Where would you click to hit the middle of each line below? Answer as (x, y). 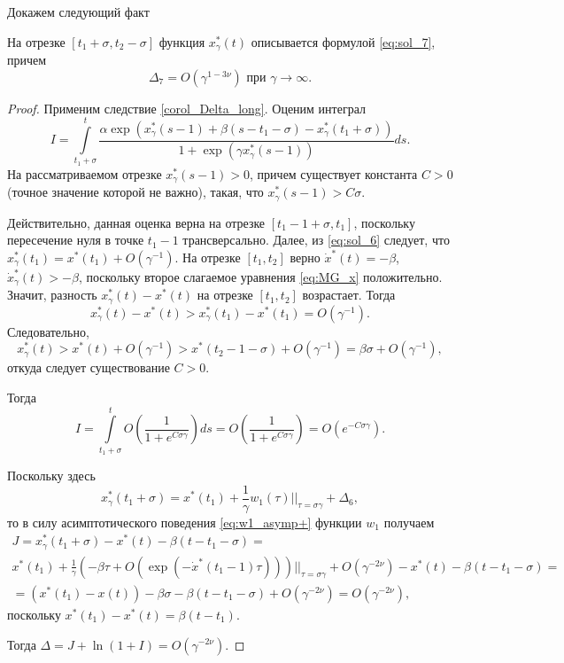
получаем (409, 522)
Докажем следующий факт (78, 12)
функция (182, 41)
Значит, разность (52, 295)
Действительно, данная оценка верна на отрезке (136, 222)
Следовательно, (48, 331)
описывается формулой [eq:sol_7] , (343, 41)
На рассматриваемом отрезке (85, 173)
